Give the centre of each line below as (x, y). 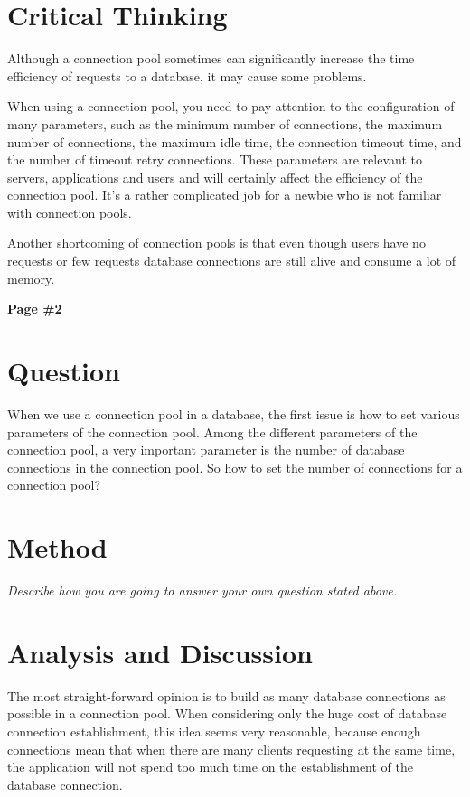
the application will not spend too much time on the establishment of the (211, 767)
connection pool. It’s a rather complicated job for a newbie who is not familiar (225, 195)
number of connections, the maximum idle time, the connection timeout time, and (235, 141)
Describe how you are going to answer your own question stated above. (202, 591)
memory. (31, 278)
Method (57, 547)
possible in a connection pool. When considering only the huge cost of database (227, 713)
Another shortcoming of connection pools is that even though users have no (216, 243)
